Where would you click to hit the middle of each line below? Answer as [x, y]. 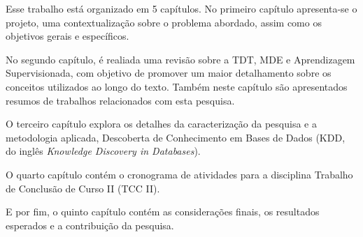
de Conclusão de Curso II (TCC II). [83, 188]
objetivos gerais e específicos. [67, 36]
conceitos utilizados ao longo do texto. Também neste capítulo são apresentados [177, 86]
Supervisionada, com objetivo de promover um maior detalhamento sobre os [169, 73]
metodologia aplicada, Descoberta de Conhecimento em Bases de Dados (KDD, [176, 137]
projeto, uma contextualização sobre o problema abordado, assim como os [164, 22]
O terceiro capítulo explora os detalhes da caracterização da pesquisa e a [161, 124]
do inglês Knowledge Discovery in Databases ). [103, 151]
